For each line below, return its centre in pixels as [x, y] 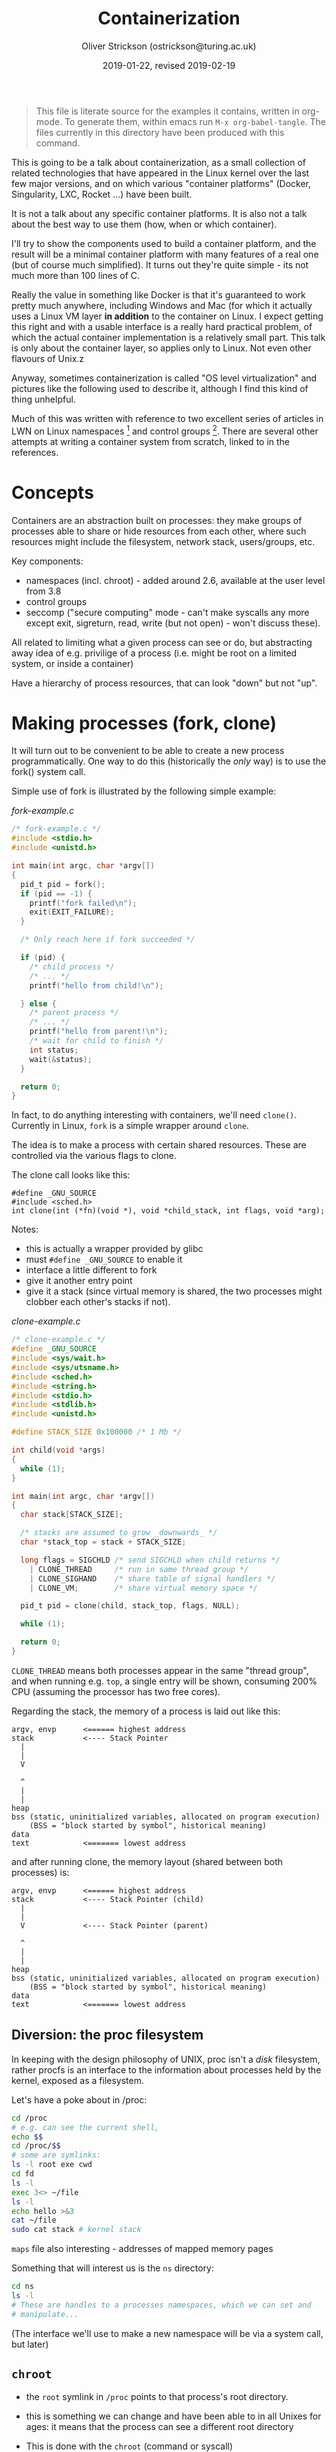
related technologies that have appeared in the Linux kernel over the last [160, 173]
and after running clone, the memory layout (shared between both [147, 1861]
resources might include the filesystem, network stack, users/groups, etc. [163, 541]
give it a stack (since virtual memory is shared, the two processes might [174, 1291]
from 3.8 [43, 591]
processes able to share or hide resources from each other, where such [159, 531]
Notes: [25, 1229]
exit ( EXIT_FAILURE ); [72, 912]
